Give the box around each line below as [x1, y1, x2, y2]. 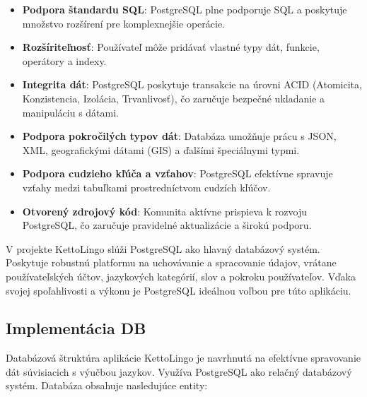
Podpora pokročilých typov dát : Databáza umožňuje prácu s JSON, [22, 129, 337, 143]
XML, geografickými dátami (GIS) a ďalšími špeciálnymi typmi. [22, 142, 300, 157]
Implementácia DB [6, 317, 146, 339]
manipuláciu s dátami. [22, 105, 120, 119]
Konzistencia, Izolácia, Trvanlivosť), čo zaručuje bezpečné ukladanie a [22, 90, 325, 105]
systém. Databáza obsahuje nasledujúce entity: [6, 378, 208, 393]
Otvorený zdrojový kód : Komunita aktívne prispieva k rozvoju [22, 203, 307, 218]
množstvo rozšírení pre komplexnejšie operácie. [22, 16, 225, 30]
